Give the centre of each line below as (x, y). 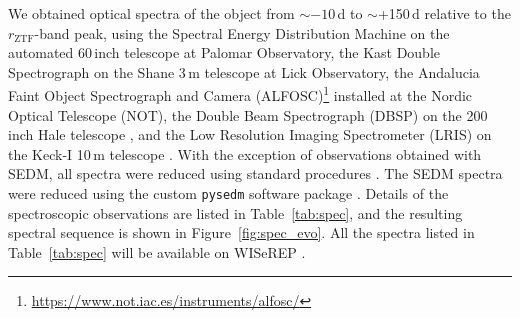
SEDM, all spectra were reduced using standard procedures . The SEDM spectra (255, 173)
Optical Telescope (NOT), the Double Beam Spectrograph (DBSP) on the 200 (248, 114)
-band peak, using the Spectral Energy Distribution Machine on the (242, 32)
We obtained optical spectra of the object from (151, 13)
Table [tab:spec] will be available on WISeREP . (157, 251)
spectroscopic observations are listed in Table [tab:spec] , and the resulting (235, 212)
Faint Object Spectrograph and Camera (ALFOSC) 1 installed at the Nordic (240, 94)
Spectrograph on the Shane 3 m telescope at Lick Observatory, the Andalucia (244, 71)
